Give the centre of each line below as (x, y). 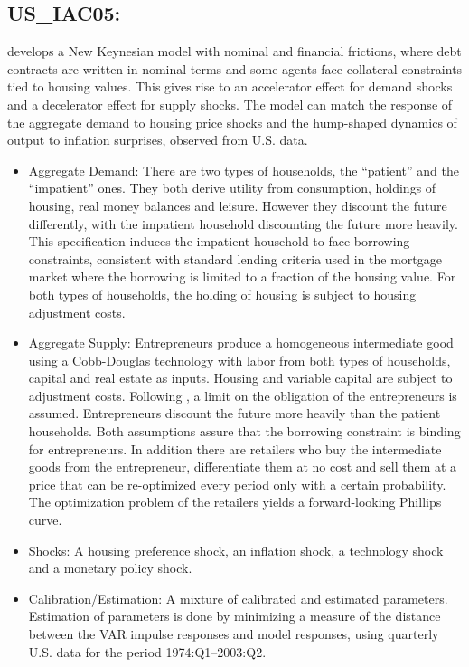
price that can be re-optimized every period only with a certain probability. (237, 484)
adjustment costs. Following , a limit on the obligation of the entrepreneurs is (243, 395)
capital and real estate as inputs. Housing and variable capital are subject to (240, 378)
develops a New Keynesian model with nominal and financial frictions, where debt (234, 51)
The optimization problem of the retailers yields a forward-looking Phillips (235, 502)
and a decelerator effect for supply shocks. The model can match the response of (230, 104)
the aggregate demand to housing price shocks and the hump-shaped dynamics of (232, 122)
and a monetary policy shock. (110, 568)
